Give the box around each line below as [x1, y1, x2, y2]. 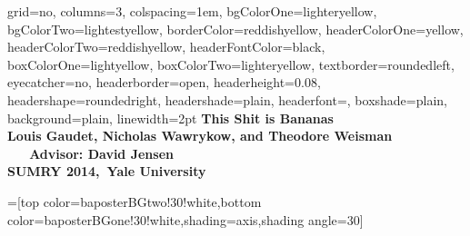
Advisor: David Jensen [29, 143, 174, 162]
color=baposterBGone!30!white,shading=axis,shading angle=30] [7, 210, 364, 229]
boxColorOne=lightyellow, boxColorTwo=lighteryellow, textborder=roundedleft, [7, 54, 455, 74]
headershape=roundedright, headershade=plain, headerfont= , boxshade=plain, [7, 90, 447, 109]
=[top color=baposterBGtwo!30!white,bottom [7, 192, 262, 211]
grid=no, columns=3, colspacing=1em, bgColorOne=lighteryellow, [7, 2, 377, 20]
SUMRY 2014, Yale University [7, 162, 206, 181]
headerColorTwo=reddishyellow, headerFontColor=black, [7, 37, 325, 56]
